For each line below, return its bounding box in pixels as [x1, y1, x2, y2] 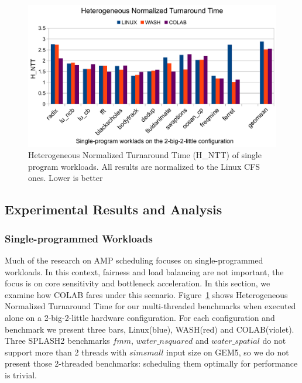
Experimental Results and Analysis [5, 200, 222, 218]
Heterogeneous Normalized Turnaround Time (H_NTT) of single [28, 149, 262, 161]
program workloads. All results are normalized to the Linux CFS [28, 160, 260, 172]
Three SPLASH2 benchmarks [5, 334, 110, 347]
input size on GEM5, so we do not [166, 346, 289, 358]
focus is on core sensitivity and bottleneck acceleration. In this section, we [5, 277, 270, 289]
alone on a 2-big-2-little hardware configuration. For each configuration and [5, 311, 275, 323]
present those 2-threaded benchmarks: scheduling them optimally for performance [5, 357, 298, 370]
